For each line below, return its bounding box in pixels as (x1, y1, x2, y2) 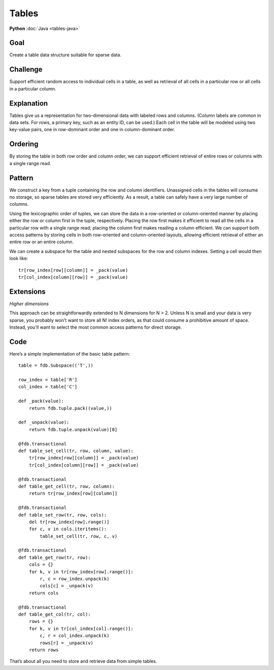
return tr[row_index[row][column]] (28, 491, 118, 496)
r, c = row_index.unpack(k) (40, 576, 110, 582)
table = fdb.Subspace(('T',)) (18, 363, 94, 368)
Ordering (9, 140, 39, 148)
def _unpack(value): (18, 420, 70, 425)
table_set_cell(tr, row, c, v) (40, 533, 118, 539)
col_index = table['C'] (18, 384, 78, 390)
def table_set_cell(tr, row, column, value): (18, 448, 134, 454)
